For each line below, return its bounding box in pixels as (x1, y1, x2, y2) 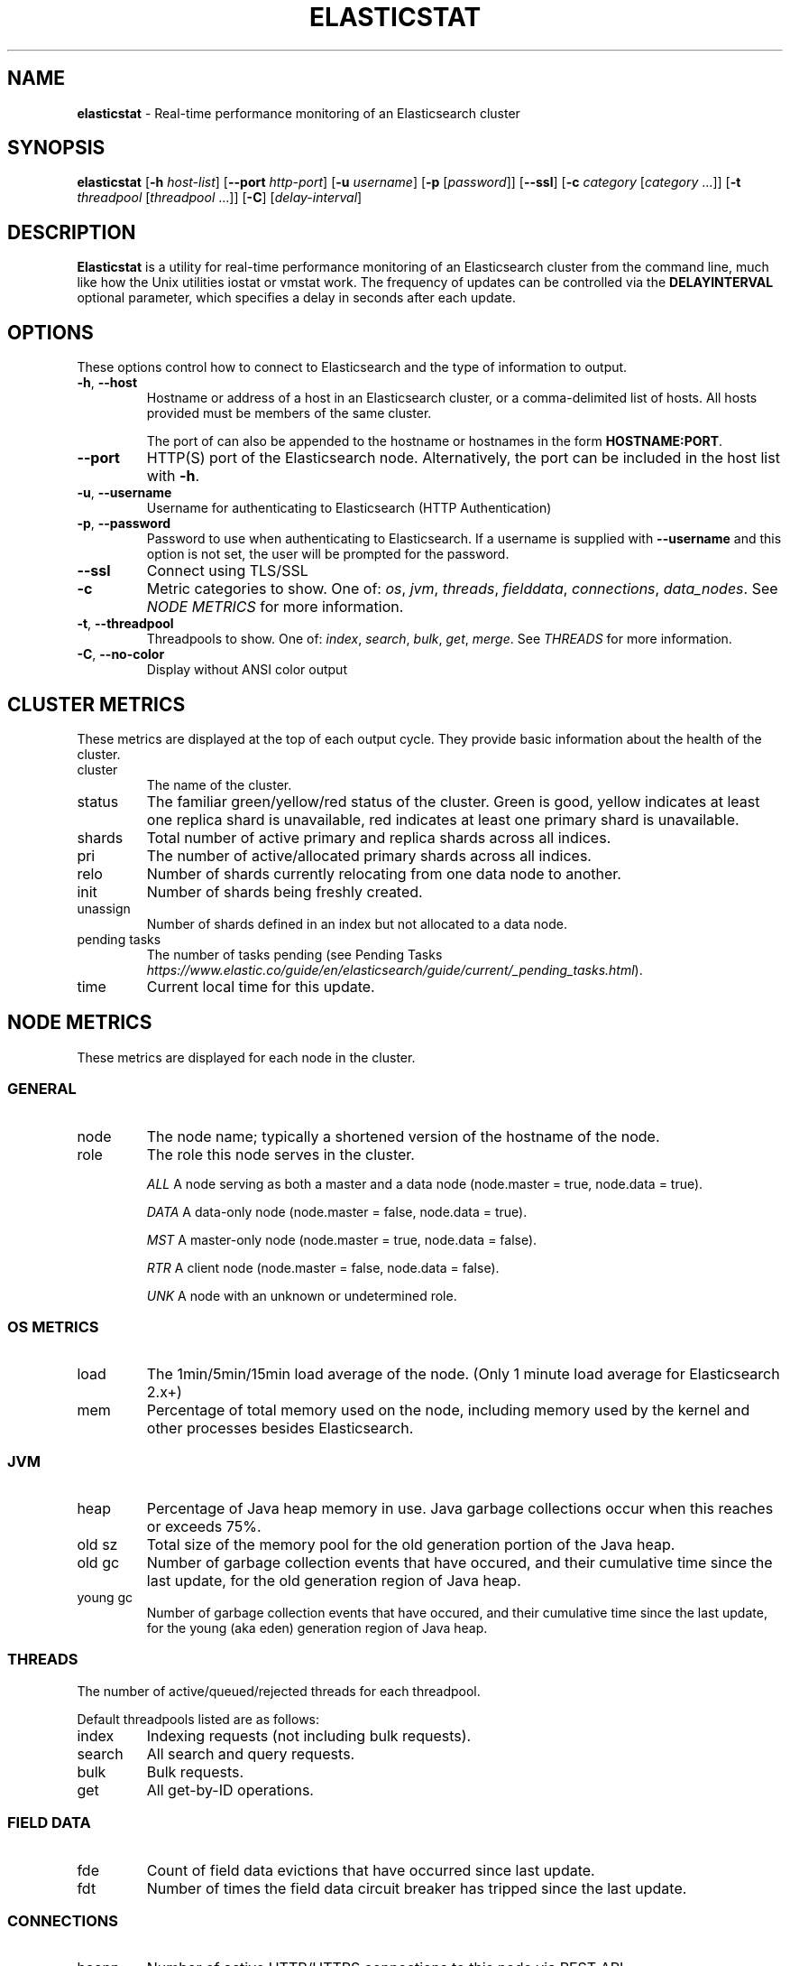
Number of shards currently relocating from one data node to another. (146, 864, 621, 883)
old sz (77, 1535, 118, 1554)
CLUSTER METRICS (7, 692, 186, 716)
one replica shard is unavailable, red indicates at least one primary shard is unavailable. (146, 810, 739, 829)
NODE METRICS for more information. (146, 598, 404, 617)
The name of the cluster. (146, 776, 292, 793)
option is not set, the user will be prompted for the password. (146, 546, 510, 562)
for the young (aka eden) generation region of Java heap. (146, 1620, 488, 1637)
